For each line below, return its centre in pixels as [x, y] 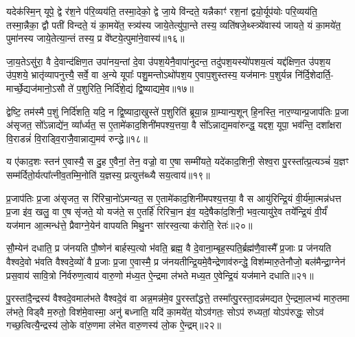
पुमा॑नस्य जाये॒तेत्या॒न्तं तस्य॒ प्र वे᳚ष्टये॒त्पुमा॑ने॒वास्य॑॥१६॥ [95, 38]
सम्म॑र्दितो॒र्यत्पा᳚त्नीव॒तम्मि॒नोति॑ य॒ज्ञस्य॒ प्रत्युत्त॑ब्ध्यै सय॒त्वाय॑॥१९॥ [108, 174]
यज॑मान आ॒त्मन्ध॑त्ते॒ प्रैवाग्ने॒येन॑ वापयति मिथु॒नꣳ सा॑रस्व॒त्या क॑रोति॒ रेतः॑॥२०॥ [129, 225]
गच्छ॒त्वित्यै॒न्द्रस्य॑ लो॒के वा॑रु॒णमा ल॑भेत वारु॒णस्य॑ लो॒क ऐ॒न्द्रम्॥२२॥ [114, 325]
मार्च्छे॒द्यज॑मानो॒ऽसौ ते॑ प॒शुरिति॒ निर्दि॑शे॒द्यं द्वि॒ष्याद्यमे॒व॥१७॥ [100, 88]
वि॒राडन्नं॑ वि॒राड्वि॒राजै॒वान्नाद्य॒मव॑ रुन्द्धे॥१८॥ [77, 138]
